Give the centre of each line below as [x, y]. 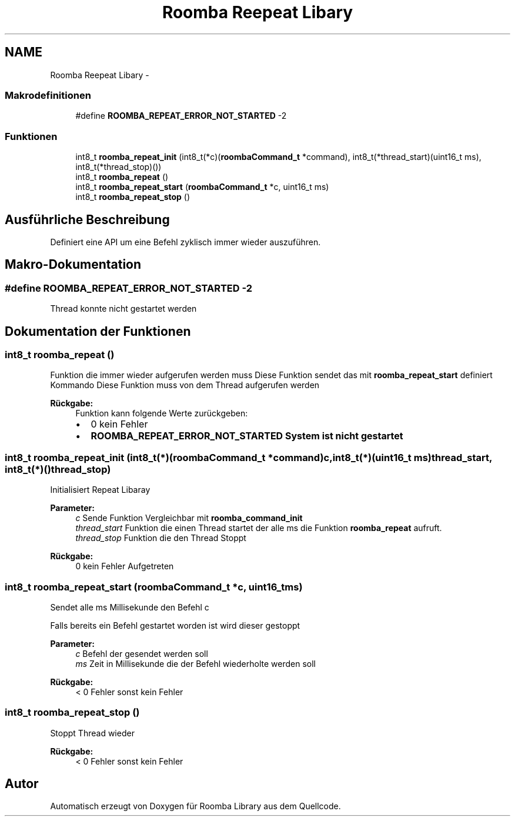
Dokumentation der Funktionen [98, 331]
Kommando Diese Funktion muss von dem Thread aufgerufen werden [185, 385]
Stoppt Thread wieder [92, 733]
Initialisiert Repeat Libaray [100, 490]
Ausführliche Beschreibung [87, 219]
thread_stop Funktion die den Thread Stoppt [161, 538]
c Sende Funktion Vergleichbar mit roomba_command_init [189, 518]
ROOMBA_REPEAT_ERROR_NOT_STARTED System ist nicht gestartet [247, 436]
